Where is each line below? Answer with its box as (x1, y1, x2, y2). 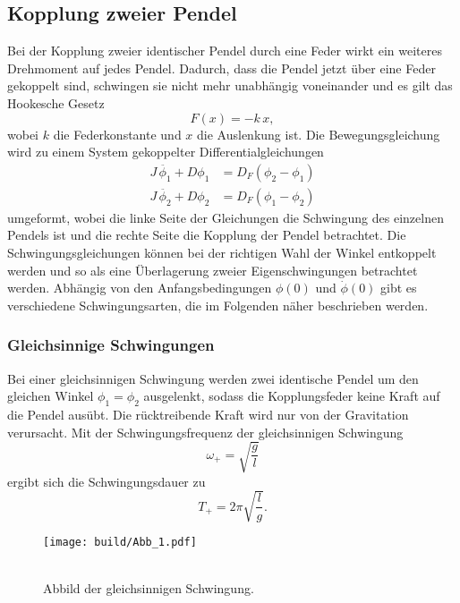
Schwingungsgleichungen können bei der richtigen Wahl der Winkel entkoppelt (7, 243, 437, 262)
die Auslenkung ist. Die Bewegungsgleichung (197, 124, 440, 143)
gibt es (380, 278, 417, 297)
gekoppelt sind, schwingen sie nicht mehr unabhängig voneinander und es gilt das (7, 76, 453, 95)
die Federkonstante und (53, 124, 182, 143)
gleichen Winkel (7, 386, 94, 405)
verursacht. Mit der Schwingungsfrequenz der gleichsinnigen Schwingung (7, 422, 404, 441)
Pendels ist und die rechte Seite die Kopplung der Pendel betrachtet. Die (7, 225, 406, 244)
